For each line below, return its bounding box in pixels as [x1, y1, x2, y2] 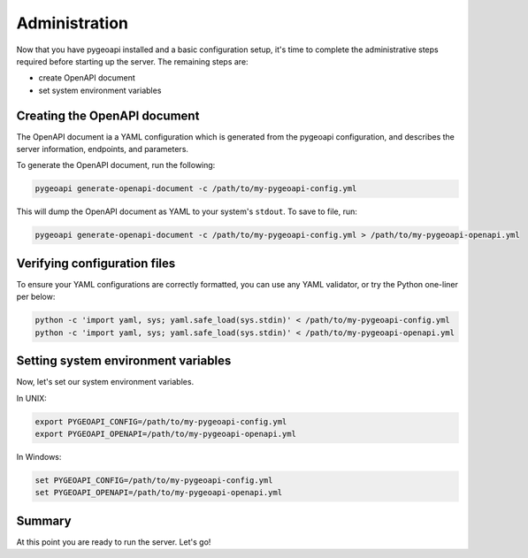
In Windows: [16, 451, 62, 462]
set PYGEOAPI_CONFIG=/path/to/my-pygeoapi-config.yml [34, 475, 273, 485]
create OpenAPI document [38, 73, 136, 83]
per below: [16, 292, 56, 302]
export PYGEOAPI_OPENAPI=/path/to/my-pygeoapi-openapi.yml [34, 429, 296, 439]
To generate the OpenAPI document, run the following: [16, 160, 216, 171]
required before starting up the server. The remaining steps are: [16, 56, 249, 66]
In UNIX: [16, 393, 48, 403]
